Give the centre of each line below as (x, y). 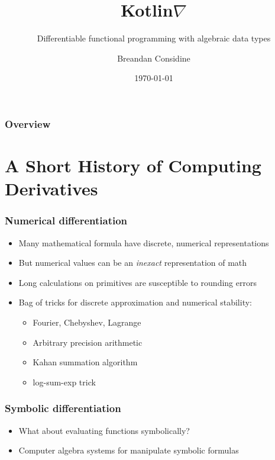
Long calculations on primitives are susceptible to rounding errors (137, 282)
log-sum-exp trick (64, 382)
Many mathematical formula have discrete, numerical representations (144, 242)
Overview (28, 123)
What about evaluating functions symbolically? (104, 430)
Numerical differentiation (66, 221)
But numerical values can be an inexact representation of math (133, 263)
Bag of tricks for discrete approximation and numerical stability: (135, 302)
